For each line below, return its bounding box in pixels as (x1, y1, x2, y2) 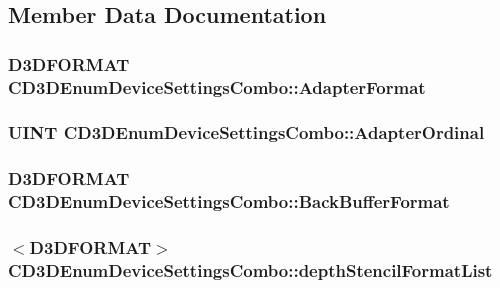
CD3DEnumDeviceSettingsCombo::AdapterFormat (8, 74, 426, 99)
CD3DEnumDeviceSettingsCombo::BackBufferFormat (8, 189, 450, 214)
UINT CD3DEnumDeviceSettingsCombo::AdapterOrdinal (8, 120, 485, 145)
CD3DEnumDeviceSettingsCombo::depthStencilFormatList (8, 258, 493, 282)
